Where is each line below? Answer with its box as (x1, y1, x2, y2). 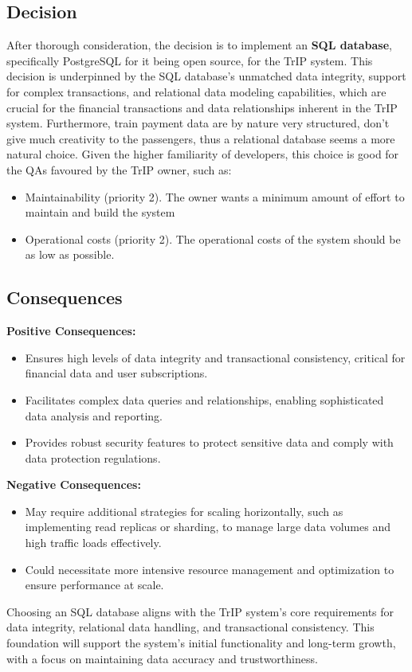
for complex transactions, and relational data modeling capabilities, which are (6, 83, 386, 100)
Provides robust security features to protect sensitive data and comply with (25, 434, 394, 451)
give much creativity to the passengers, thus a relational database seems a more (6, 130, 395, 147)
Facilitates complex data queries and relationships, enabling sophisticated (25, 391, 384, 408)
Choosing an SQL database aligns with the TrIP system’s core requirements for (6, 603, 394, 619)
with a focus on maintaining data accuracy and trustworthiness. (6, 650, 318, 666)
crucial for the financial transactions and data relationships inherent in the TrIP (6, 99, 398, 115)
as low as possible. (25, 246, 115, 263)
